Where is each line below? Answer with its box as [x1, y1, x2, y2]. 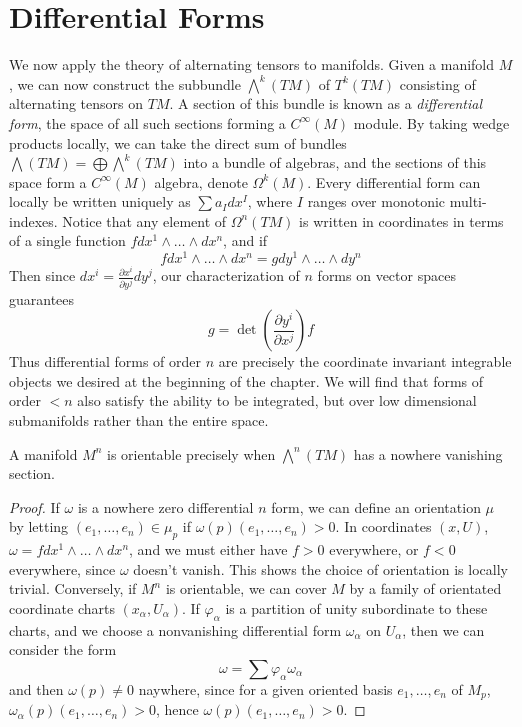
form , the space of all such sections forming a [9, 112, 286, 133]
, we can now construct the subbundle [9, 73, 241, 94]
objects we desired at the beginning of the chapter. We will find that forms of [9, 370, 484, 391]
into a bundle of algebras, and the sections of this [183, 152, 487, 173]
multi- [449, 191, 487, 212]
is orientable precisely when [107, 443, 276, 464]
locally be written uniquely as [9, 191, 191, 212]
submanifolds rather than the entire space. [9, 409, 269, 430]
